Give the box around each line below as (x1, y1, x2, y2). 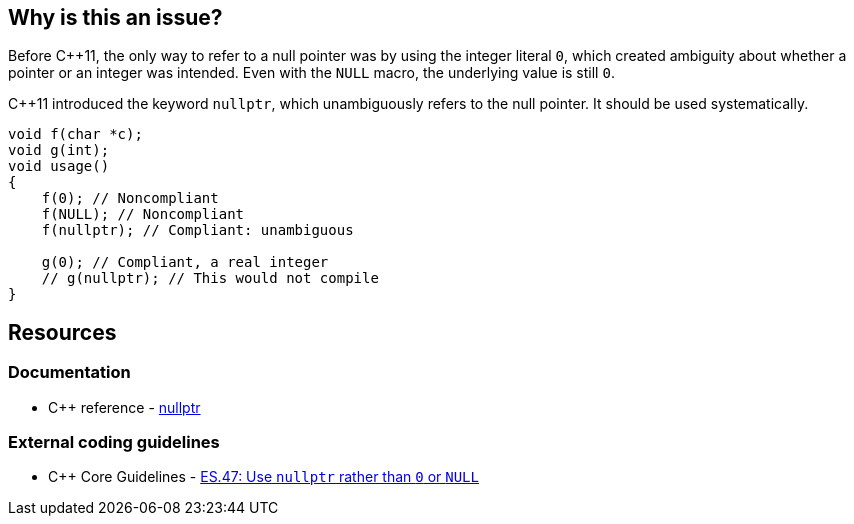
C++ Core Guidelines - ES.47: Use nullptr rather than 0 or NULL (48, 468, 479, 486)
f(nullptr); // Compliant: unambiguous (41, 222, 354, 239)
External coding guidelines (8, 432, 220, 453)
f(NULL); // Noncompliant (41, 206, 245, 223)
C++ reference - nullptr (48, 398, 201, 416)
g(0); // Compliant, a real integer (41, 254, 329, 271)
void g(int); (8, 142, 110, 159)
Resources (8, 319, 117, 345)
